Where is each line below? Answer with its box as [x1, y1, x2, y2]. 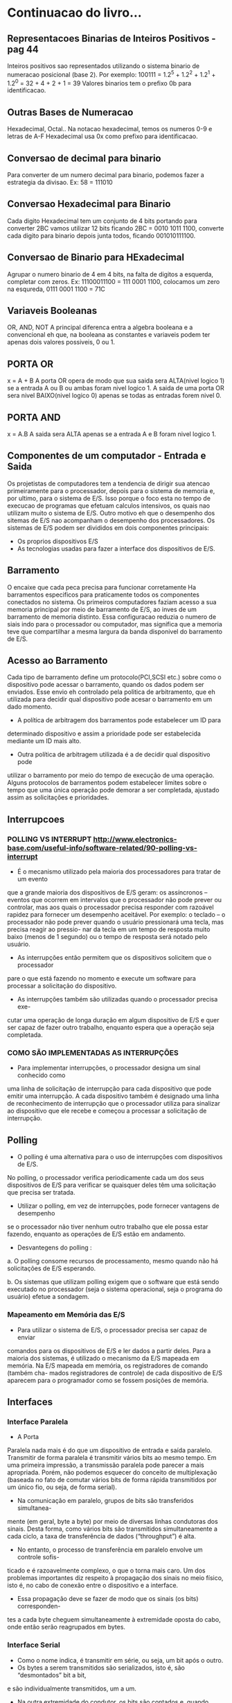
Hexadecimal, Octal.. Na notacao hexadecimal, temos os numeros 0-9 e [7, 125, 213, 133]
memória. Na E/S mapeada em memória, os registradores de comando [7, 1361, 208, 1370]
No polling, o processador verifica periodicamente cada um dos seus [7, 1174, 204, 1182]
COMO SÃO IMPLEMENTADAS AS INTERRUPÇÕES [7, 1048, 179, 1058]
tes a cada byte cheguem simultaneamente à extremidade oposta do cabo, [7, 1615, 221, 1624]
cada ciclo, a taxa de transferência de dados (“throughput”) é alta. [7, 1532, 196, 1540]
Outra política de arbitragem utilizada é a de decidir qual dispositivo [17, 750, 211, 758]
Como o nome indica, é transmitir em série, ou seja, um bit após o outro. [17, 1656, 224, 1664]
